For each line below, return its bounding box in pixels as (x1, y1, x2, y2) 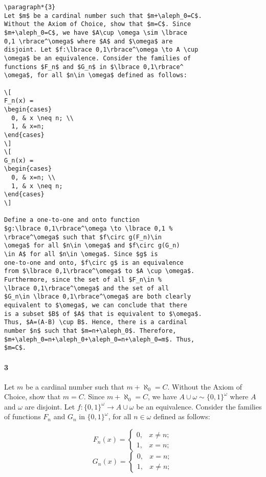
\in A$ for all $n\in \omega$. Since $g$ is (4, 251, 158, 258)
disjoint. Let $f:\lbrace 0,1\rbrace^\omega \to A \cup (4, 46, 198, 54)
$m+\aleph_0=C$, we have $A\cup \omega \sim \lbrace (4, 29, 187, 36)
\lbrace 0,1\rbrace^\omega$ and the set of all (4, 284, 169, 292)
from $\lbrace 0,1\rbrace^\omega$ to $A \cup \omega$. (4, 267, 195, 275)
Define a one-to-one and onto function (4, 216, 140, 224)
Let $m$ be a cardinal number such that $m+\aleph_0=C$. (4, 12, 202, 19)
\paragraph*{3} (4, 4, 56, 11)
